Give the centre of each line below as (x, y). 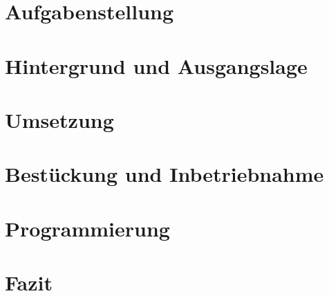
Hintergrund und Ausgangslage (156, 65)
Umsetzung (59, 119)
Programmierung (87, 228)
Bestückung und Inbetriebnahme (164, 174)
